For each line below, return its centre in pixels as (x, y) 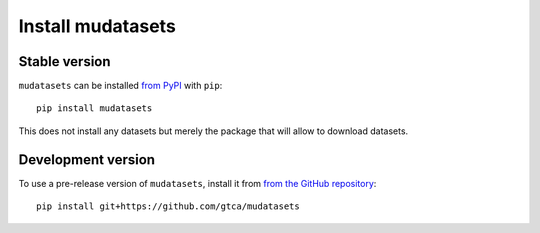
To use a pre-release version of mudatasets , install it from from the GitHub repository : (197, 183)
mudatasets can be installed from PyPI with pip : (120, 86)
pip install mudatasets (94, 108)
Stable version (64, 61)
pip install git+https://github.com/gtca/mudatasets (168, 206)
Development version (86, 159)
